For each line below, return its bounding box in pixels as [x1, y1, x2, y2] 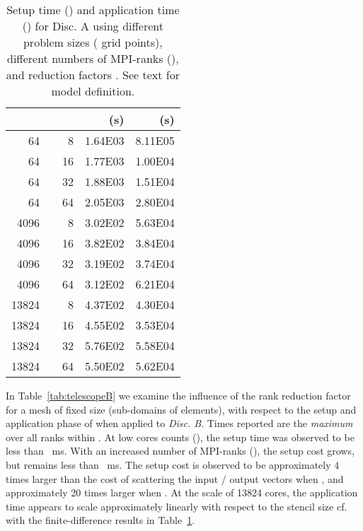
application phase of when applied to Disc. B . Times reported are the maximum [6, 416, 353, 431]
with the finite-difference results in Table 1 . [6, 513, 195, 527]
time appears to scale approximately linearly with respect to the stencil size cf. [6, 498, 347, 513]
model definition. [51, 83, 135, 99]
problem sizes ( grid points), [23, 34, 163, 50]
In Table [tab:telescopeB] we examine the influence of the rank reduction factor [6, 388, 351, 402]
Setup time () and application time [6, 1, 180, 18]
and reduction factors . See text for [6, 66, 180, 83]
